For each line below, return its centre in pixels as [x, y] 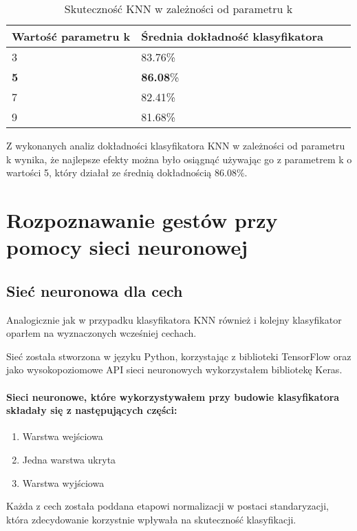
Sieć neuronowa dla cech [95, 290]
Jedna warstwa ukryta [69, 459]
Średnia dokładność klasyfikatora [232, 36]
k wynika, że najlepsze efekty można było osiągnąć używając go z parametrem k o [179, 159]
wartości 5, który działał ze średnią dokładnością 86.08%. [127, 173]
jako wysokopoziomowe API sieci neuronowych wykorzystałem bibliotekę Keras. [174, 369]
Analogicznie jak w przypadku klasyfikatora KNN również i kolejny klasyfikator [174, 319]
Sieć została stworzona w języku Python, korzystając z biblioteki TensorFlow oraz [179, 356]
